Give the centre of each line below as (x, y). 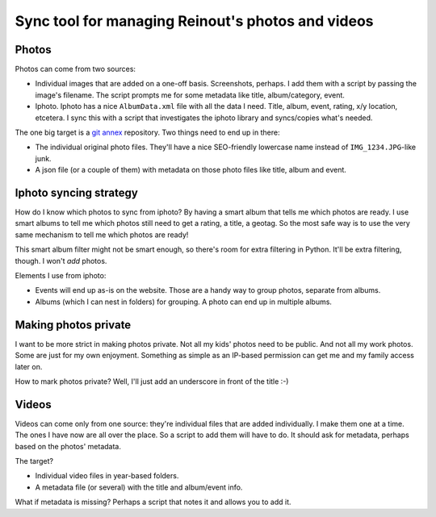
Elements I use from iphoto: (61, 276)
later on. (29, 366)
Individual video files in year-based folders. (107, 476)
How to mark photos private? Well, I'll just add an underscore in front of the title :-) (152, 381)
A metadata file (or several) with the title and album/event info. (139, 487)
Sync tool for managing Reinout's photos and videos (194, 21)
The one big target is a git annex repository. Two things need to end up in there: (147, 132)
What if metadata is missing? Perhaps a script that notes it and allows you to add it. (153, 502)
